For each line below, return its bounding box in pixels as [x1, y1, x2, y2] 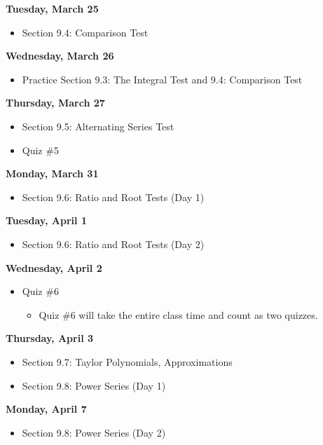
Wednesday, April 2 [6, 260, 102, 275]
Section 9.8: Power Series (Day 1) [22, 378, 166, 392]
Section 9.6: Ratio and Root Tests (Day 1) [22, 189, 205, 204]
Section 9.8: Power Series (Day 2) [22, 425, 166, 439]
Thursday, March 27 [6, 95, 105, 110]
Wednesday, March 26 [6, 48, 114, 63]
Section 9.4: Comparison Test [22, 25, 149, 39]
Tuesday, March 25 [6, 1, 99, 15]
